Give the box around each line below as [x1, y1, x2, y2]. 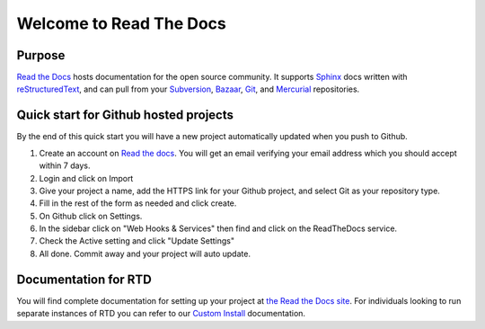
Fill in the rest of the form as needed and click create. [39, 198, 237, 209]
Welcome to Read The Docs [16, 13, 226, 33]
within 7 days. [39, 160, 91, 171]
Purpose [16, 48, 66, 63]
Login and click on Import [39, 173, 134, 183]
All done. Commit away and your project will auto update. [39, 248, 251, 259]
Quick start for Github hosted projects [16, 108, 234, 123]
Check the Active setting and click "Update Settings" [39, 236, 235, 246]
